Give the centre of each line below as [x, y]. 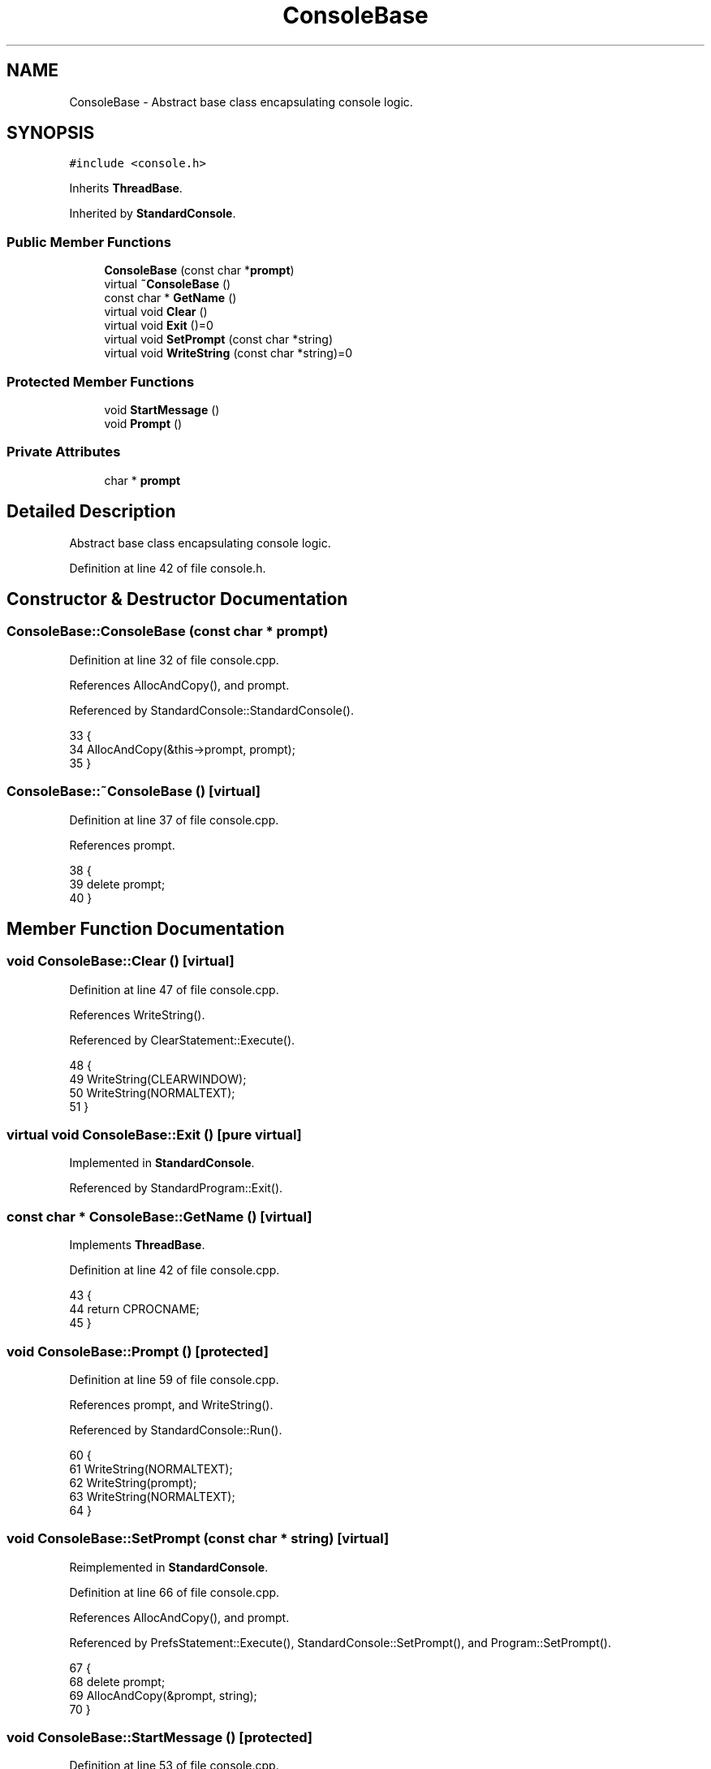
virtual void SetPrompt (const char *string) [219, 340]
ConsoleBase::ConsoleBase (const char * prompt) [168, 631]
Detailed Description [91, 512]
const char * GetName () [170, 298]
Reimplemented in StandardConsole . [169, 1567]
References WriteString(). [137, 1014]
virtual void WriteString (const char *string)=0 [228, 353]
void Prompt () [143, 423]
